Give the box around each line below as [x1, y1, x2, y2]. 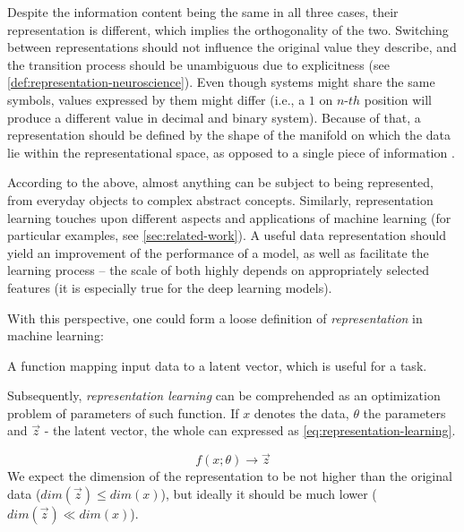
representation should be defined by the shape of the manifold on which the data [7, 125, 451, 144]
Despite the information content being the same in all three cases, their [7, 3, 399, 21]
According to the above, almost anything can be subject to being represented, [7, 173, 434, 192]
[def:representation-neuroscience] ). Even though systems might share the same [7, 73, 435, 91]
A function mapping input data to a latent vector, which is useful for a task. [7, 356, 427, 374]
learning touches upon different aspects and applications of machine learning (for [7, 208, 451, 227]
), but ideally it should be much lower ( [160, 484, 377, 502]
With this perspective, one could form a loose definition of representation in [7, 308, 423, 327]
